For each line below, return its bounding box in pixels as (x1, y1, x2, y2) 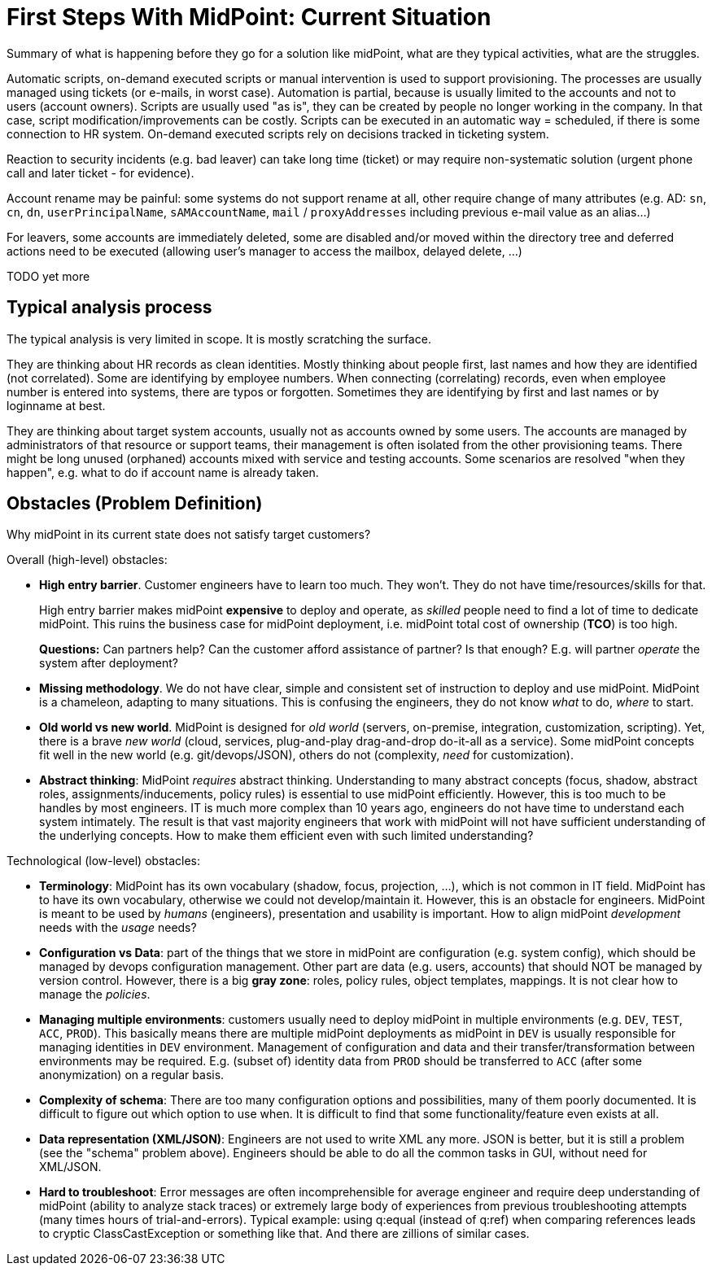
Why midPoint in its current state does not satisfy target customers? (7, 527, 371, 542)
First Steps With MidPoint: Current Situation (7, 3, 491, 31)
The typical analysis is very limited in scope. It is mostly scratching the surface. (7, 331, 431, 346)
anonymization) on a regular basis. (39, 1068, 225, 1082)
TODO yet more (7, 269, 90, 283)
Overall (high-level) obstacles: (7, 553, 168, 567)
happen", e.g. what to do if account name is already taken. (7, 465, 319, 479)
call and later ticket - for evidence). (7, 165, 194, 180)
